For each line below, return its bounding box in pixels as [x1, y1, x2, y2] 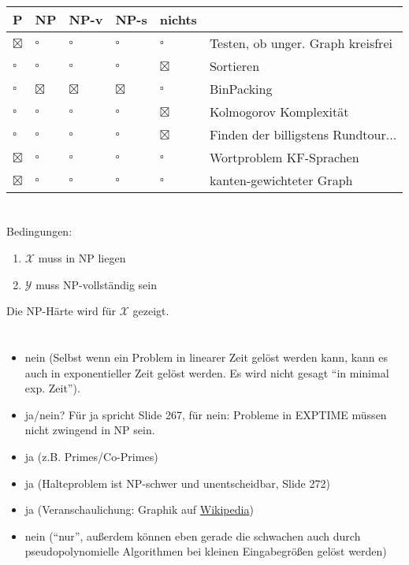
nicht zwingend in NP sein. [24, 422, 155, 438]
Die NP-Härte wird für [6, 303, 116, 319]
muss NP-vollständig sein [35, 276, 157, 292]
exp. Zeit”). [24, 380, 80, 396]
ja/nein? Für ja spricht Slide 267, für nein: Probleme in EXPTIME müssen [24, 406, 387, 422]
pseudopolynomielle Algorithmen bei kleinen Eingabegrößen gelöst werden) [24, 543, 387, 559]
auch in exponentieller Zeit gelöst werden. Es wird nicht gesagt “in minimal [24, 364, 389, 381]
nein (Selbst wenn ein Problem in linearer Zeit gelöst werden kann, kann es [24, 348, 389, 365]
